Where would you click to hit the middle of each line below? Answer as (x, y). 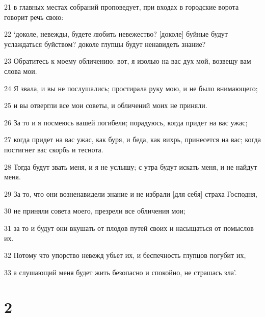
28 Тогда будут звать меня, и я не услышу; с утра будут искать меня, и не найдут (131, 166)
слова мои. (21, 71)
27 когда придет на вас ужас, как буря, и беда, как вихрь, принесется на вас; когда (132, 139)
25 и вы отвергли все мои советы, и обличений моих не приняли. (106, 105)
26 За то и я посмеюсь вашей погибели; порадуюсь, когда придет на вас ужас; (126, 122)
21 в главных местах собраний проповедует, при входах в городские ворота (122, 7)
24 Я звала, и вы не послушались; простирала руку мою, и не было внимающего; (131, 88)
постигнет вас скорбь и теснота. (54, 149)
